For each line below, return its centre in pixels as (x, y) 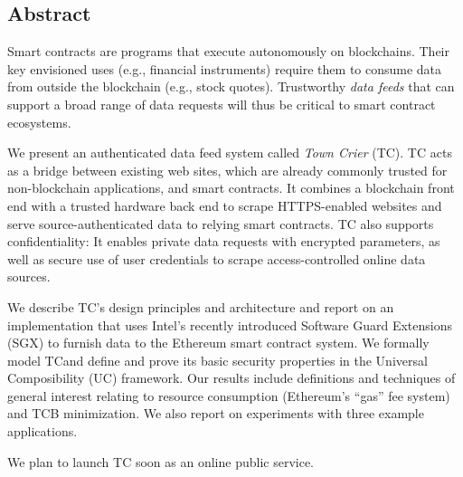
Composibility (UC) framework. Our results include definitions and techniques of (231, 378)
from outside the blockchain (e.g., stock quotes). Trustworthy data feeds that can (231, 86)
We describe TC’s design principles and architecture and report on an (201, 306)
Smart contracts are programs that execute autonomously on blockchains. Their (228, 51)
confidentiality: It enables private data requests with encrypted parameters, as (224, 241)
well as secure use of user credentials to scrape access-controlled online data (217, 258)
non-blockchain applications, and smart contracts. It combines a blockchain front (231, 188)
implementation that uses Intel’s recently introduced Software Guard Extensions (230, 324)
